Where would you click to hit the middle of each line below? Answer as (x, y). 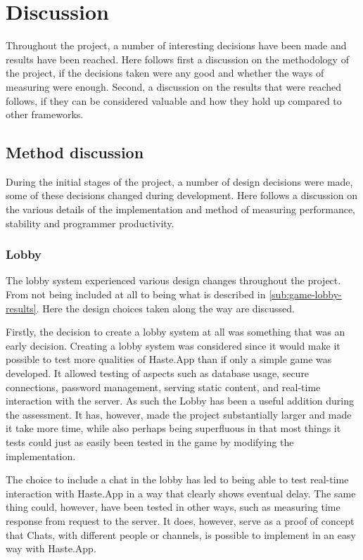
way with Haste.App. (51, 548)
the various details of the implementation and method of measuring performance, (181, 209)
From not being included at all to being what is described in (136, 294)
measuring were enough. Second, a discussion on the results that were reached (174, 86)
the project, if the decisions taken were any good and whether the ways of (165, 73)
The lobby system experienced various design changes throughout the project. (173, 280)
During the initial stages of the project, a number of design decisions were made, (179, 181)
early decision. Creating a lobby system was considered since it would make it (173, 345)
